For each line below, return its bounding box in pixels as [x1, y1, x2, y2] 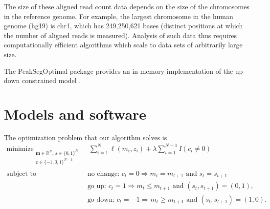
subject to [6, 170, 36, 177]
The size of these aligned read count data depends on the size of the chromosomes [4, 1, 249, 11]
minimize [6, 145, 34, 152]
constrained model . [22, 75, 81, 85]
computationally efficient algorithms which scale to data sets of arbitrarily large [4, 40, 243, 50]
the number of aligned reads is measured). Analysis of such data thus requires [4, 30, 237, 40]
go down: [87, 196, 115, 203]
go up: [87, 183, 106, 190]
